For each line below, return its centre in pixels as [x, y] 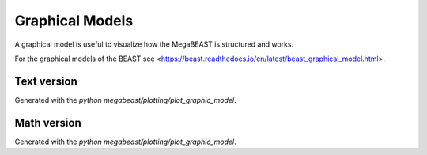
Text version [46, 81]
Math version [48, 123]
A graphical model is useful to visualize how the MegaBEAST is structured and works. [154, 44]
